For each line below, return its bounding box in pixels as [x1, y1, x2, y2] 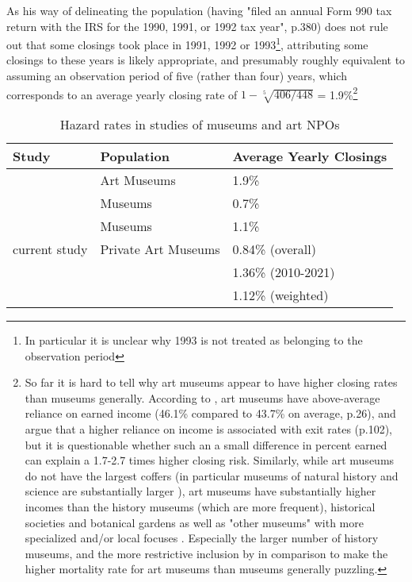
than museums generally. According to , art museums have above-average [25, 389, 380, 406]
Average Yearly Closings [232, 147, 387, 166]
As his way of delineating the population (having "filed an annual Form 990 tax [6, 2, 392, 18]
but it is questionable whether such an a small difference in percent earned [25, 436, 387, 453]
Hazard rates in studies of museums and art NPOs [59, 115, 340, 134]
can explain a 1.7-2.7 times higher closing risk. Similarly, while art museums [25, 452, 395, 468]
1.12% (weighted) [232, 286, 329, 305]
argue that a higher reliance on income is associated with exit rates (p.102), [25, 421, 393, 437]
